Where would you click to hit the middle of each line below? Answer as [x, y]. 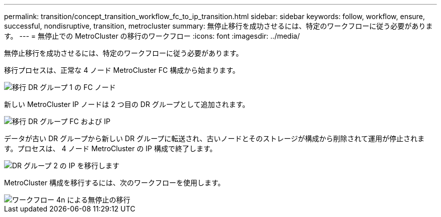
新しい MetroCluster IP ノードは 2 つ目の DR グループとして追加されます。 [127, 104]
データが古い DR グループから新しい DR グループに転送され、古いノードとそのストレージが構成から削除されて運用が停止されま [214, 138]
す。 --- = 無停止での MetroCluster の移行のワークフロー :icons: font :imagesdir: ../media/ [152, 36]
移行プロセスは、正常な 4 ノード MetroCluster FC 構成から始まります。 [122, 70]
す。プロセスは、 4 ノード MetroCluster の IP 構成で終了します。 [111, 148]
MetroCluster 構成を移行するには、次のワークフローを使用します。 [115, 183]
